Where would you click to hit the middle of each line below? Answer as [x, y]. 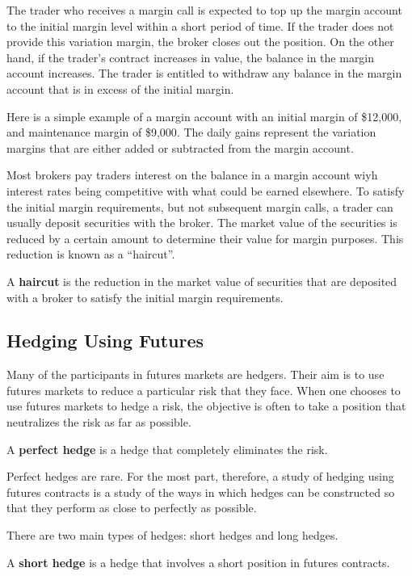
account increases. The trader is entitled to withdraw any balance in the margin [204, 73]
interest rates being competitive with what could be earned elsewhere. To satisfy [206, 190]
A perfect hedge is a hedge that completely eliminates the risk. [167, 449]
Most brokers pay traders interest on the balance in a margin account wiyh [192, 175]
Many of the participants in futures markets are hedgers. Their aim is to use [195, 374]
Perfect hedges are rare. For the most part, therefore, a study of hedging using [200, 476]
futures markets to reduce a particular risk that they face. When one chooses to [204, 390]
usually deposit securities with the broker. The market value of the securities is [202, 223]
